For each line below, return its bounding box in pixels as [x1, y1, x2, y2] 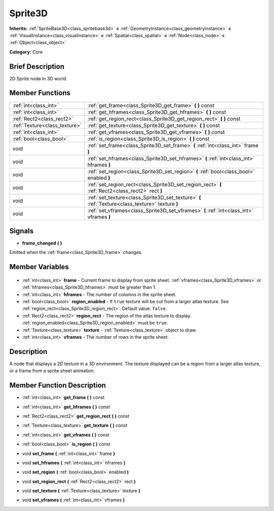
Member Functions [9, 89, 71, 98]
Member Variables [9, 263, 69, 271]
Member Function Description [9, 381, 106, 390]
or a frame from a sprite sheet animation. [9, 368, 95, 374]
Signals [9, 227, 34, 235]
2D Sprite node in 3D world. [9, 75, 68, 81]
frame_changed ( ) [22, 240, 62, 246]
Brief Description [9, 62, 64, 71]
